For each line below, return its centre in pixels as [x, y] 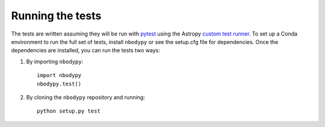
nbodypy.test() [59, 84]
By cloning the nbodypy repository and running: [86, 97]
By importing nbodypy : [55, 61]
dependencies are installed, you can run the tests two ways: [86, 51]
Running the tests [56, 16]
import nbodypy [59, 76]
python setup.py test [69, 111]
